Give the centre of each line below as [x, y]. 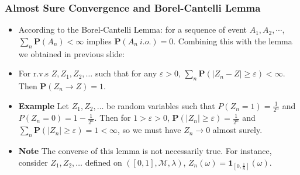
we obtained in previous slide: [72, 53]
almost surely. [237, 130]
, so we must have [149, 130]
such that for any [126, 73]
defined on [104, 162]
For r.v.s [34, 73]
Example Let [44, 105]
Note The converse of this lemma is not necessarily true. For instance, [145, 151]
